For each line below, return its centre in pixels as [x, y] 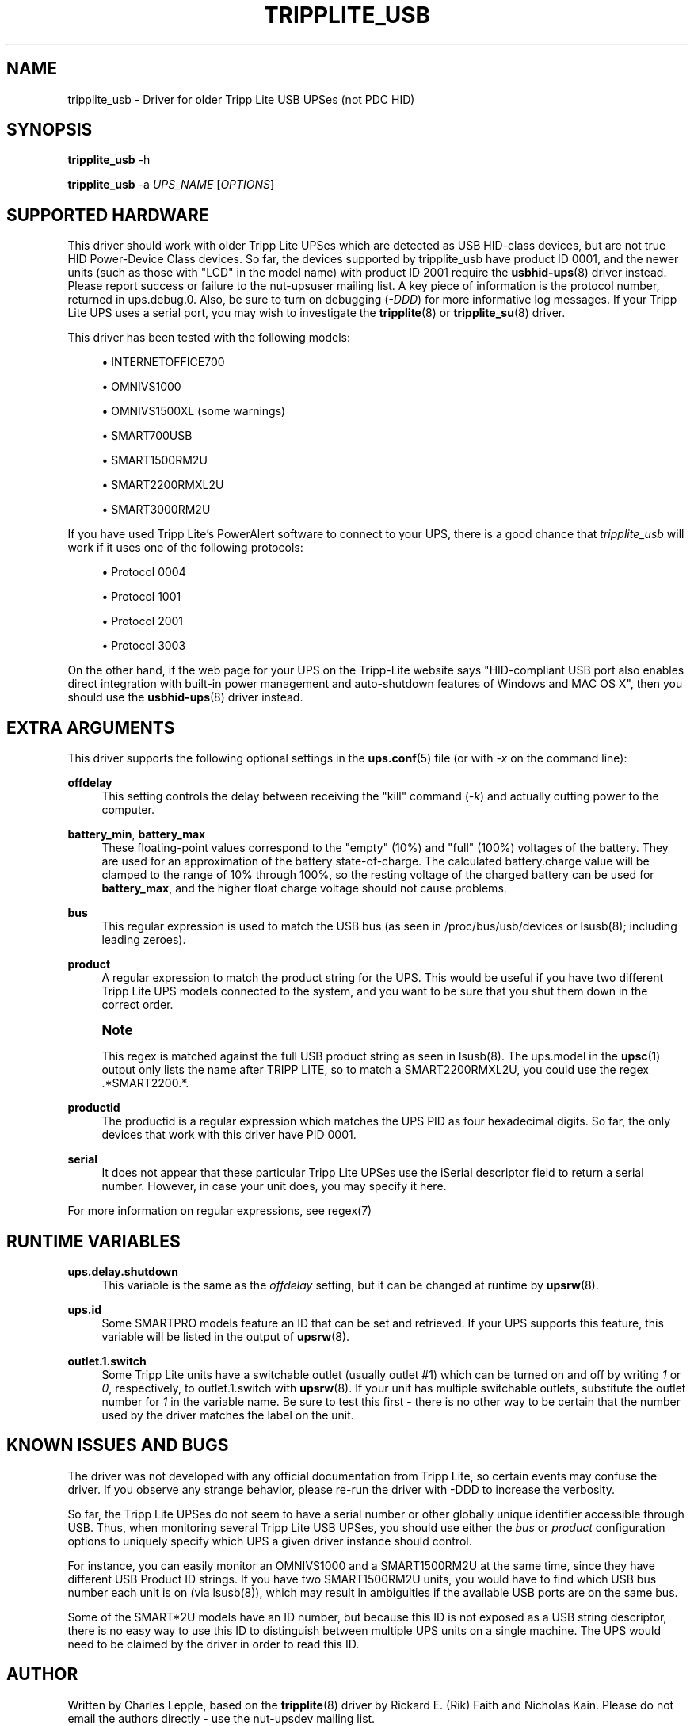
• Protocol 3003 [144, 646]
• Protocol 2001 [143, 621]
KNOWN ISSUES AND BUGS [118, 1445]
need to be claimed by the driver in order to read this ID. [214, 1644]
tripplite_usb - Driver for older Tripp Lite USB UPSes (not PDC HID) [241, 99]
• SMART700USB [147, 436]
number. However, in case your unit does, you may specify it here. [274, 1186]
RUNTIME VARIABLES [93, 1241]
